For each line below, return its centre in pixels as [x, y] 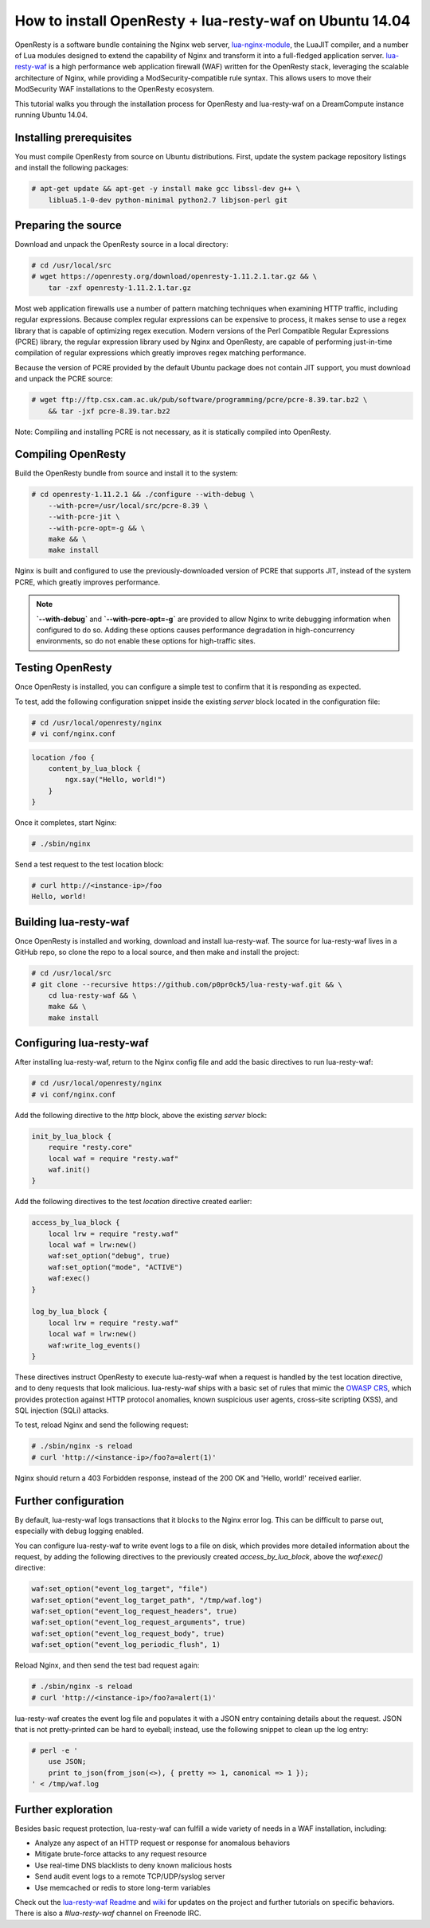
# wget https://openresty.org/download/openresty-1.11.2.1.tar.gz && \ [174, 276]
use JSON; [67, 1762]
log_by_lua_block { [69, 1312]
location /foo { [63, 757]
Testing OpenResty [63, 668]
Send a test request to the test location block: [90, 865]
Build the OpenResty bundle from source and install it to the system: [126, 473]
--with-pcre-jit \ [84, 517]
